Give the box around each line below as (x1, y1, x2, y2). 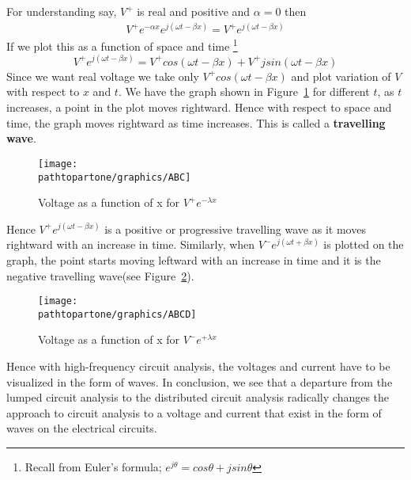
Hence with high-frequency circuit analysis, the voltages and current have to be (6, 358, 390, 375)
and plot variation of (291, 67, 391, 84)
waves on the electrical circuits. (6, 420, 157, 436)
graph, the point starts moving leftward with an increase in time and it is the (6, 251, 381, 268)
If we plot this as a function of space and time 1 (6, 36, 238, 54)
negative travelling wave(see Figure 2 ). (6, 267, 194, 284)
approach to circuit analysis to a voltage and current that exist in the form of (6, 404, 382, 421)
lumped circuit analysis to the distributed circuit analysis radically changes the (6, 389, 390, 406)
